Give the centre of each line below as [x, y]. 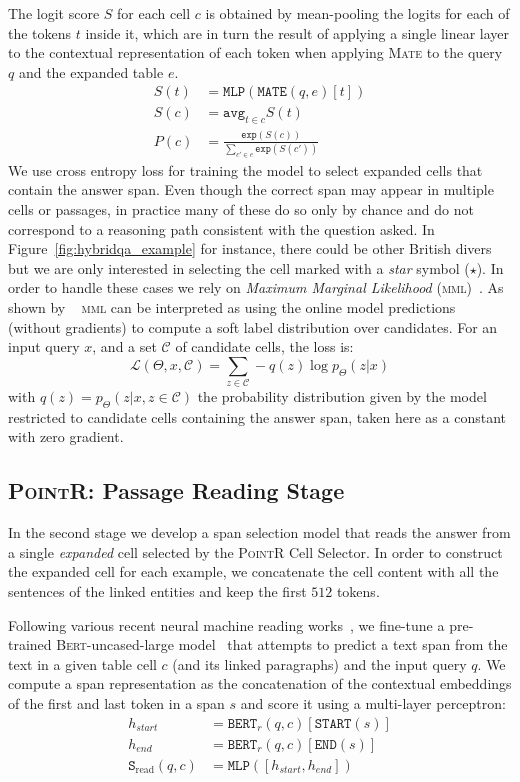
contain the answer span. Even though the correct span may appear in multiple [251, 189]
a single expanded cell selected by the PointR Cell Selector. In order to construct [255, 551]
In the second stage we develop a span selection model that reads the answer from [259, 532]
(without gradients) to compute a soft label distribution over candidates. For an [253, 326]
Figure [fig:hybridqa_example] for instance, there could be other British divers [250, 248]
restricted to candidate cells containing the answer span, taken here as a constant [257, 416]
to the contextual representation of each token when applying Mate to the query [255, 52]
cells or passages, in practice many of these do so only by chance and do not [241, 208]
